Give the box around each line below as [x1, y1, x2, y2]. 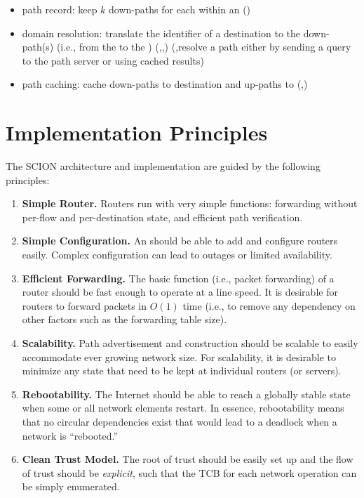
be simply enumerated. [22, 479, 120, 494]
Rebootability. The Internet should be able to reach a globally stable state [22, 386, 351, 401]
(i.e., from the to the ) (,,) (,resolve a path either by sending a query [56, 39, 351, 54]
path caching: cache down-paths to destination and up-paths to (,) [22, 77, 308, 91]
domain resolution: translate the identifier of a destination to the [22, 25, 301, 40]
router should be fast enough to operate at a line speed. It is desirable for [22, 284, 338, 299]
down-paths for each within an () [109, 2, 251, 16]
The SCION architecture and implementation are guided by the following [6, 159, 321, 173]
